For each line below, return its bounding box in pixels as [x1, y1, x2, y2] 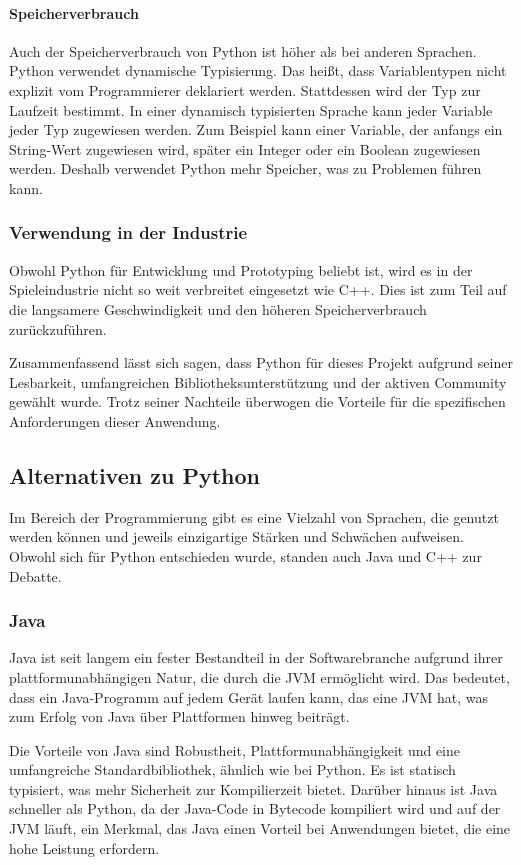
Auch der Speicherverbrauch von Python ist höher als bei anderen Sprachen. [9, 40, 477, 61]
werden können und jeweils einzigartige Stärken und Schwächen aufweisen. [9, 526, 464, 547]
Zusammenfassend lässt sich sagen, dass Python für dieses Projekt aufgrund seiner [9, 352, 513, 373]
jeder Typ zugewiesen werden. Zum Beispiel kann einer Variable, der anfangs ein [9, 119, 503, 140]
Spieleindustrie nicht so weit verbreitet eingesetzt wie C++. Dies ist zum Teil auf [9, 279, 507, 300]
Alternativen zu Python [9, 459, 260, 490]
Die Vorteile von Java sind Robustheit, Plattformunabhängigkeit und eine [9, 739, 461, 760]
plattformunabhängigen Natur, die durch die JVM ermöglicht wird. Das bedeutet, [9, 666, 510, 687]
